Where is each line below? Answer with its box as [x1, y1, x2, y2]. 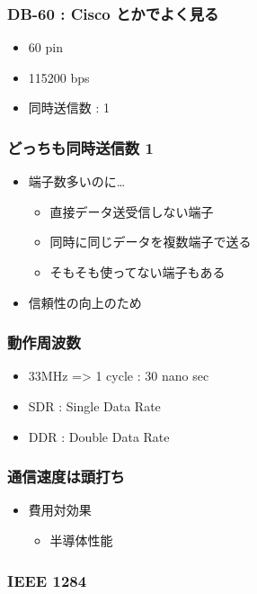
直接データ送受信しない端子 [49, 202, 214, 220]
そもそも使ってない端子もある [49, 263, 226, 281]
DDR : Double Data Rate [28, 427, 170, 445]
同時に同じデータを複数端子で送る [49, 232, 252, 251]
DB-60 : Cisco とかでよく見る [7, 2, 219, 24]
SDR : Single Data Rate [28, 397, 161, 415]
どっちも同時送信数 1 [7, 136, 154, 158]
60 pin [28, 38, 63, 57]
